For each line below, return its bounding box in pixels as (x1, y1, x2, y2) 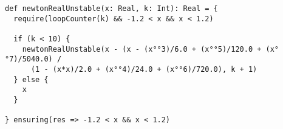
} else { (13, 75, 49, 84)
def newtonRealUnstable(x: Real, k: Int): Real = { (5, 4, 218, 13)
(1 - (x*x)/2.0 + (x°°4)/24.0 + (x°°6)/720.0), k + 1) (30, 64, 257, 74)
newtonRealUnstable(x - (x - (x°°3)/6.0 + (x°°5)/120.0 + (22, 44, 262, 54)
